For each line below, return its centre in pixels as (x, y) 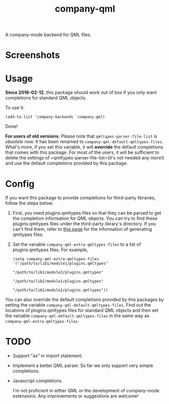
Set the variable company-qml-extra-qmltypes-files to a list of (77, 245)
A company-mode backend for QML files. (48, 35)
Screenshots (33, 55)
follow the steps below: (30, 203)
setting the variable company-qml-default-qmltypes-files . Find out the (78, 305)
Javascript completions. (38, 381)
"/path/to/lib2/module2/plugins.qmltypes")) (60, 290)
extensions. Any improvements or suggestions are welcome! (75, 396)
